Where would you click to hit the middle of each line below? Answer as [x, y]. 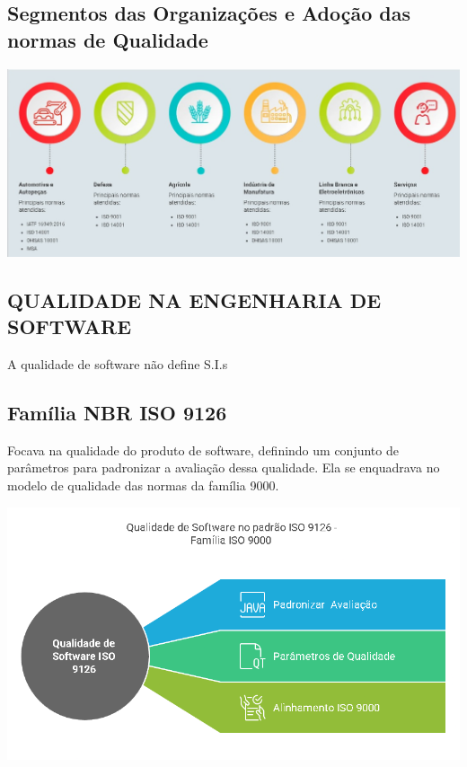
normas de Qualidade [108, 39]
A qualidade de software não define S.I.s [118, 363]
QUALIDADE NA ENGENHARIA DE [194, 300]
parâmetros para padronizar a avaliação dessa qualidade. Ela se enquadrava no [224, 467]
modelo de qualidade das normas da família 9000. [143, 485]
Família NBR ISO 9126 [117, 412]
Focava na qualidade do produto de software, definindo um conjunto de [203, 450]
